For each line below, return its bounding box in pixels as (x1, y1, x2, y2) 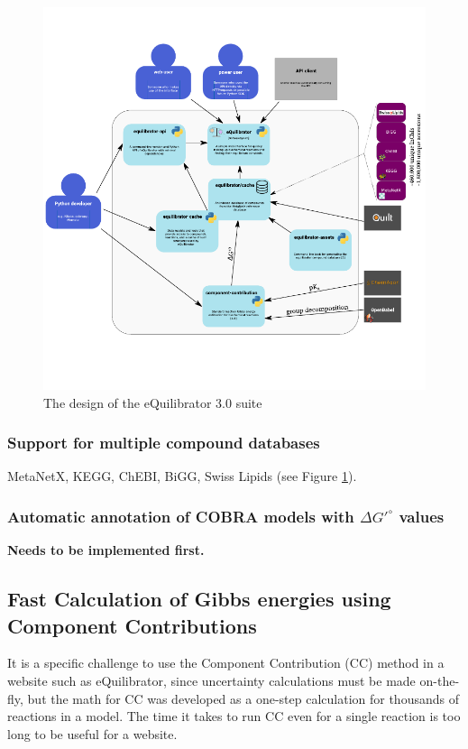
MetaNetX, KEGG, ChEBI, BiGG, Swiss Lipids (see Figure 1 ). (7, 467, 357, 485)
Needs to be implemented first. (7, 541, 205, 559)
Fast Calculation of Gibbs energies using (7, 585, 391, 613)
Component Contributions (7, 611, 257, 639)
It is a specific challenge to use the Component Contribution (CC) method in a (7, 653, 445, 672)
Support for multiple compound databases (7, 431, 320, 454)
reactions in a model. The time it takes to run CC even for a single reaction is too (7, 707, 461, 726)
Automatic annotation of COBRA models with (7, 504, 354, 527)
